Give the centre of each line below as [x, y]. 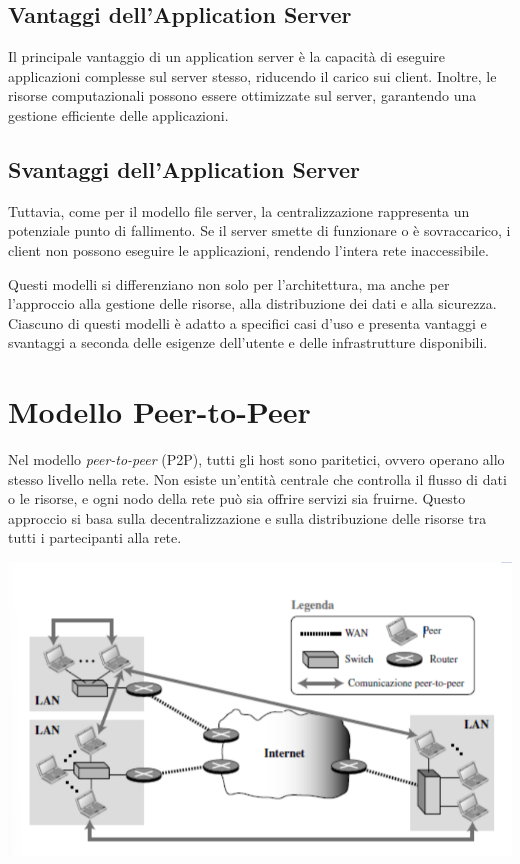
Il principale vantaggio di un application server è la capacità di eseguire [227, 56]
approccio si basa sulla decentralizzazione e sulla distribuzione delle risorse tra [247, 517]
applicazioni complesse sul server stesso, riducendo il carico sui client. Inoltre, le [252, 75]
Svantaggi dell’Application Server [184, 168]
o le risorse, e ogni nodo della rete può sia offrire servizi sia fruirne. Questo [237, 498]
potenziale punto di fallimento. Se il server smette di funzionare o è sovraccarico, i [259, 230]
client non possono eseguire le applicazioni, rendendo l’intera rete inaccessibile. [248, 249]
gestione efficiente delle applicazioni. [118, 114]
